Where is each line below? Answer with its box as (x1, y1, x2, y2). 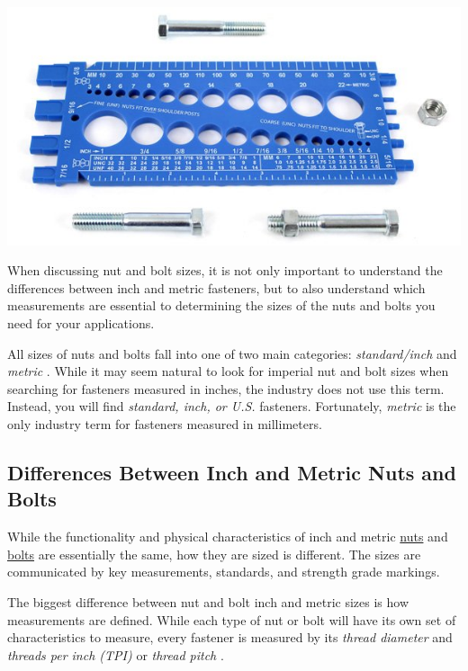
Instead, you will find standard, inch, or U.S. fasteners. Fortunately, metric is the (7, 397, 456, 416)
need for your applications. (7, 313, 155, 332)
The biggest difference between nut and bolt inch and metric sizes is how (7, 592, 409, 611)
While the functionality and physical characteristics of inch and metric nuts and (7, 527, 448, 546)
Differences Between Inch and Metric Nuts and (7, 458, 456, 486)
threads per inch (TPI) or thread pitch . (7, 645, 224, 664)
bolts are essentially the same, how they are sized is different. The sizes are (7, 544, 421, 563)
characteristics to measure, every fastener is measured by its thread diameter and (7, 628, 453, 647)
